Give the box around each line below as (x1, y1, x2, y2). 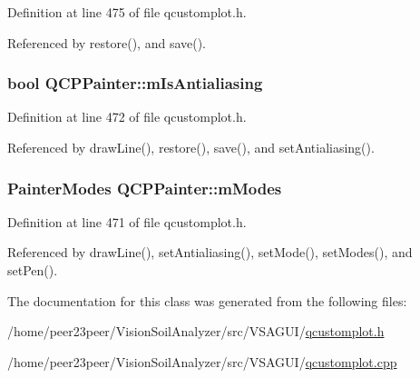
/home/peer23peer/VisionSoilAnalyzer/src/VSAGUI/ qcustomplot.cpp (7, 352, 397, 371)
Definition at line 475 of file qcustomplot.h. (7, 3, 247, 21)
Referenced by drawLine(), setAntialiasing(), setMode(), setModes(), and (7, 243, 413, 262)
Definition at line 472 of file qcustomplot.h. (7, 107, 247, 126)
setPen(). (7, 261, 58, 279)
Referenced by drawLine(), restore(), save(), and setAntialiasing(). (7, 138, 375, 156)
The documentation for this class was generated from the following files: (7, 291, 407, 310)
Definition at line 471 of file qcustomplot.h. (7, 212, 247, 231)
